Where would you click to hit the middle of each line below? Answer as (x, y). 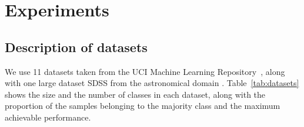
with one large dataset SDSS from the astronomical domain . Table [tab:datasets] (152, 83)
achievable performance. (48, 117)
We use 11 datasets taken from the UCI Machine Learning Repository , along (145, 71)
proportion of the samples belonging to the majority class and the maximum (143, 106)
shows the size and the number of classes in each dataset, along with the (135, 94)
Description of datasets (76, 47)
